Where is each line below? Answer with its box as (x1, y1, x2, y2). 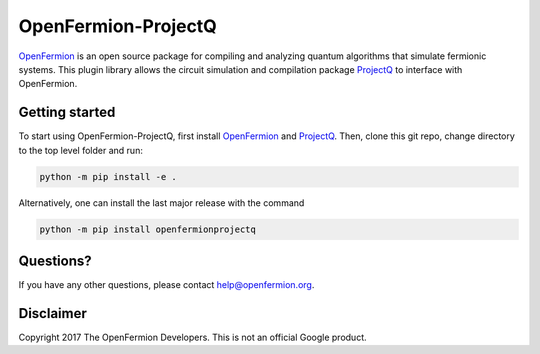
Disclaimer (18, 305, 87, 322)
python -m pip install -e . (39, 171, 177, 182)
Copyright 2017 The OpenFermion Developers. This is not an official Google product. (18, 331, 367, 343)
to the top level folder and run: (18, 144, 144, 156)
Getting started (18, 104, 116, 121)
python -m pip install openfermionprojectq (39, 223, 257, 235)
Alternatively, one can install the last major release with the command (18, 196, 305, 209)
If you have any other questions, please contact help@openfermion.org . (18, 279, 315, 291)
